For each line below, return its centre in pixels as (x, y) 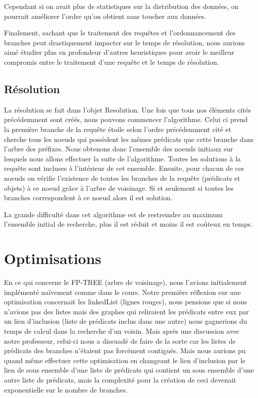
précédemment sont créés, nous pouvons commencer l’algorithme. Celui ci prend (126, 119)
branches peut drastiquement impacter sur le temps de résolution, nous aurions (125, 42)
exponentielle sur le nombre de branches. (66, 389)
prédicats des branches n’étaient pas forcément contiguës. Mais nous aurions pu (125, 350)
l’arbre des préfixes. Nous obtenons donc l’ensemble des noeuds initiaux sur (119, 149)
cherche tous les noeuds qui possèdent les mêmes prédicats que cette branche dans (129, 139)
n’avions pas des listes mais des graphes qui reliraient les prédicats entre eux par (127, 311)
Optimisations (53, 258)
